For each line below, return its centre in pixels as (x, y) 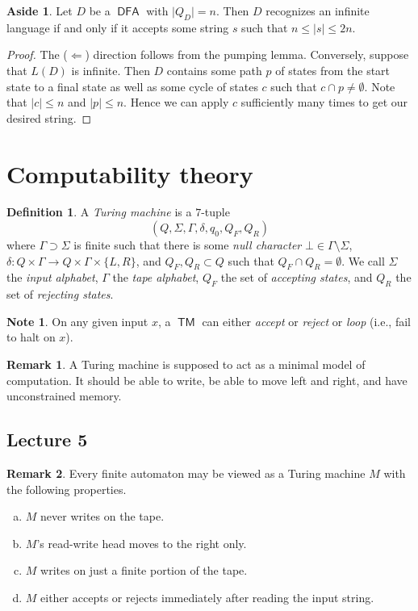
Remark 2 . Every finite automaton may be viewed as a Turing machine (186, 473)
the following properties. (67, 489)
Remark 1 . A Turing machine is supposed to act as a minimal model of (186, 364)
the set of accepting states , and (297, 277)
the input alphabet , (52, 277)
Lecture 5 (47, 439)
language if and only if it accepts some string (118, 27)
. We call (363, 260)
